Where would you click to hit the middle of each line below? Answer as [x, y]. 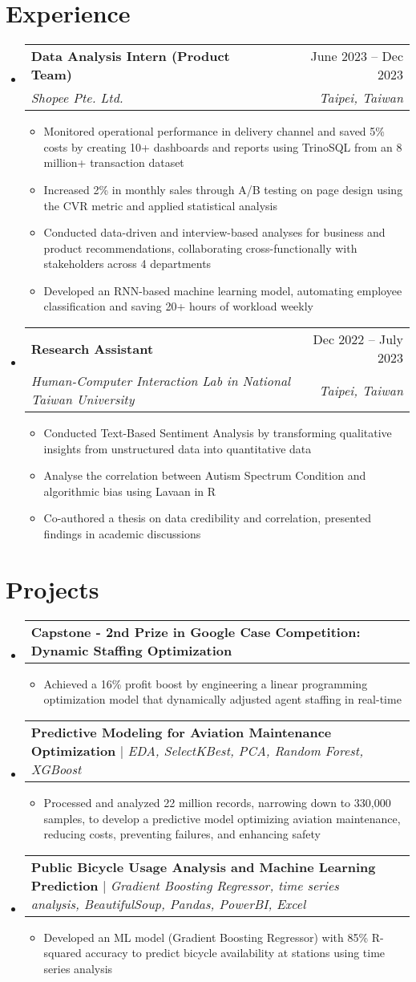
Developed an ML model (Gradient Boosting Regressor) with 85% [206, 937]
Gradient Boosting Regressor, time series [224, 885]
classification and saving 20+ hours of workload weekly [178, 306]
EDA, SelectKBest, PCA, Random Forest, [246, 750]
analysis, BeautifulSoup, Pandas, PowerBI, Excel [168, 903]
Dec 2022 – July [358, 339]
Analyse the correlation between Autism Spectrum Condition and [205, 475]
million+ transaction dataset [114, 162]
